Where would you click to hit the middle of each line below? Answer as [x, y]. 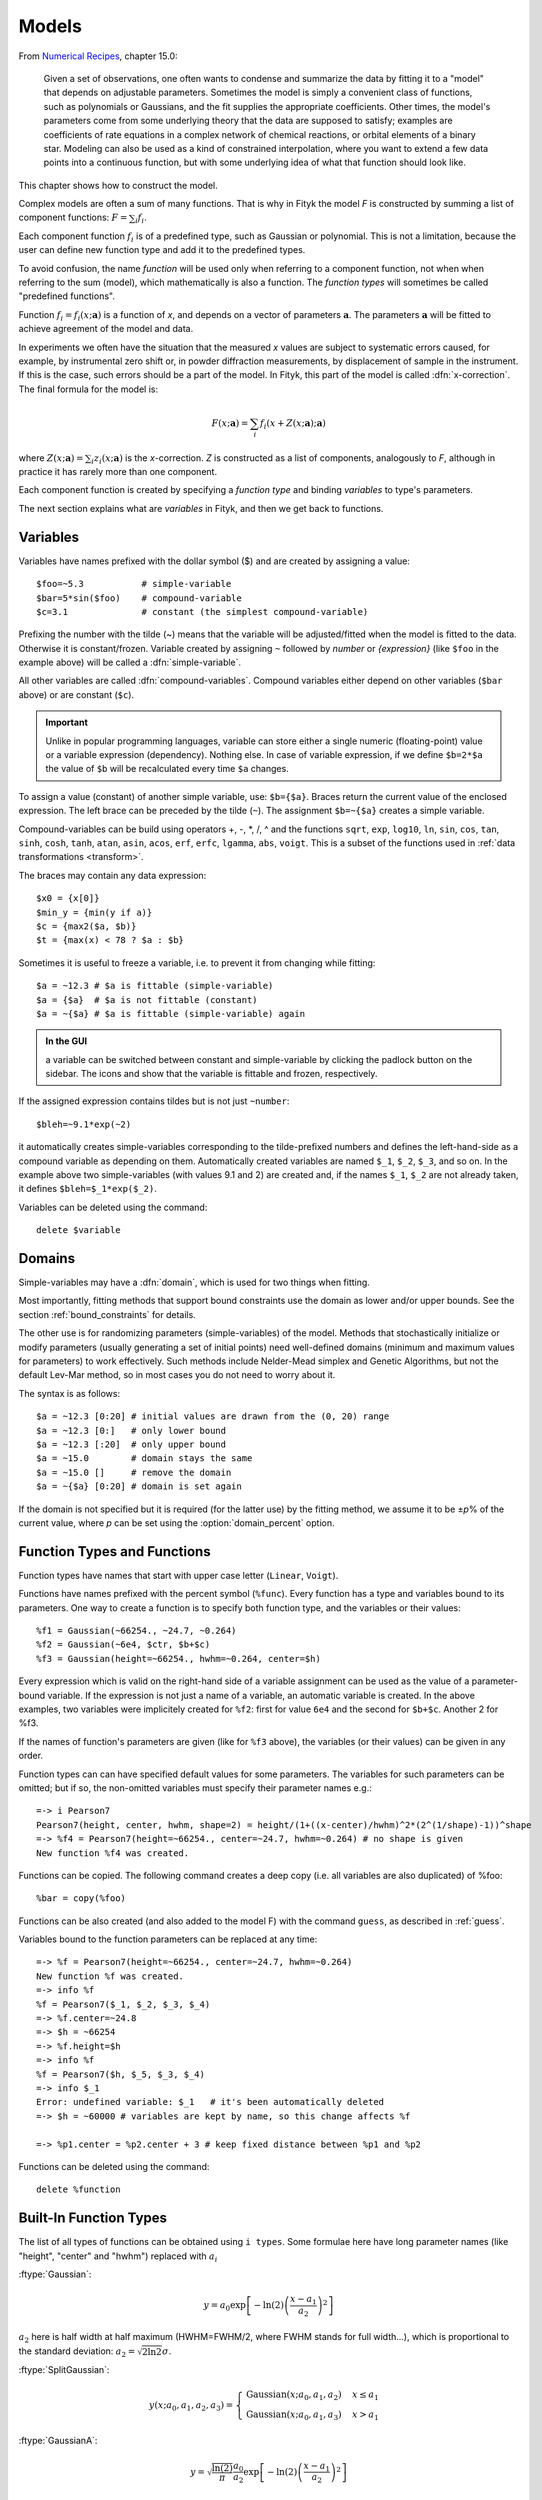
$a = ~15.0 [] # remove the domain [134, 1472]
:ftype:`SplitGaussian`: [64, 2369]
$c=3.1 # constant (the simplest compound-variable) [202, 611]
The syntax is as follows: [69, 1393]
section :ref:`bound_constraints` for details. [107, 1314]
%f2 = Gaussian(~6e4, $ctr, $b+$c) [123, 1644]
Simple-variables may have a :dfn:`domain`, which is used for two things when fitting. [194, 1282]
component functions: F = [73, 217]
